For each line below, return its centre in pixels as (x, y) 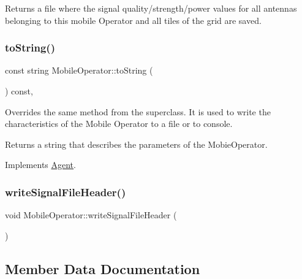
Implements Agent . (40, 165)
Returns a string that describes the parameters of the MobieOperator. (136, 144)
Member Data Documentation (103, 268)
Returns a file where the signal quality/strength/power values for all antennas (151, 8)
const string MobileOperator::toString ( (79, 70)
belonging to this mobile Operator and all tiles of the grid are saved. (133, 20)
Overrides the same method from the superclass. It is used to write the (138, 111)
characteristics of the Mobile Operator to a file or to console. (119, 124)
